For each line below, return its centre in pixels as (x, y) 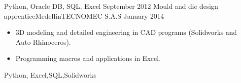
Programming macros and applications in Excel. (88, 58)
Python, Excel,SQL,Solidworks (50, 74)
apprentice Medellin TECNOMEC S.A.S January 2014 (84, 15)
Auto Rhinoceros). (43, 41)
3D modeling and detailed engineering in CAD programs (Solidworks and (126, 32)
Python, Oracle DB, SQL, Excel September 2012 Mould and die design (111, 6)
